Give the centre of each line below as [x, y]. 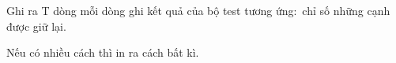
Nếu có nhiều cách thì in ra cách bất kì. [103, 52]
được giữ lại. [36, 26]
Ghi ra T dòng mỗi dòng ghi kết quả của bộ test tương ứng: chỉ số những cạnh [198, 10]
